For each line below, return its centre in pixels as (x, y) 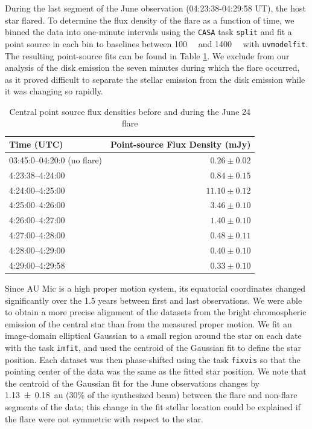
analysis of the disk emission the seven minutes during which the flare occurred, (152, 67)
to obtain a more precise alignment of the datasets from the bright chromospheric (156, 312)
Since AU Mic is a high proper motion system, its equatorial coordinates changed (155, 288)
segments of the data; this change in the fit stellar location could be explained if (153, 406)
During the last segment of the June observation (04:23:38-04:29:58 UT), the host (155, 8)
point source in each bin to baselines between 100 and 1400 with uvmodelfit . (156, 43)
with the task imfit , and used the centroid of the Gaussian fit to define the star (153, 347)
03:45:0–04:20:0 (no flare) (56, 159)
